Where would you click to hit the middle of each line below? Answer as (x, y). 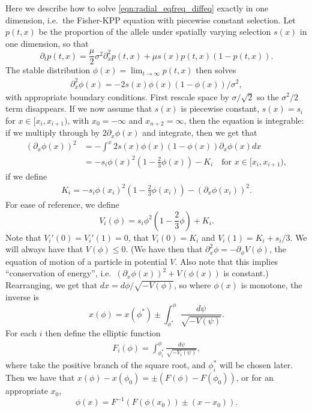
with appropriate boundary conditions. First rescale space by (117, 96)
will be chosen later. (256, 365)
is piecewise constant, (220, 108)
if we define (26, 176)
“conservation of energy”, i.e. (58, 273)
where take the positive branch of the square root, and (106, 365)
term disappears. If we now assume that (79, 108)
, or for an (255, 377)
